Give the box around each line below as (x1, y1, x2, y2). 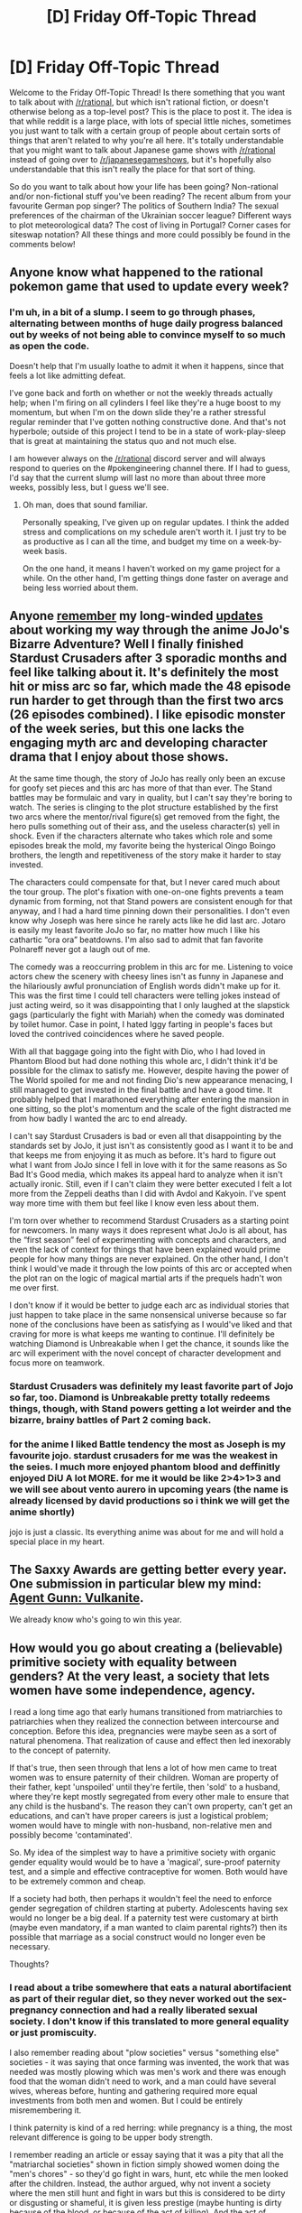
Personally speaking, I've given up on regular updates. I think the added (22, 516, 289, 527)
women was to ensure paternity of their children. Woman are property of (9, 1772, 279, 1783)
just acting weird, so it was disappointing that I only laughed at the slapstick (9, 1000, 290, 1011)
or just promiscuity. (9, 2026, 97, 2039)
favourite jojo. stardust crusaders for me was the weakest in (9, 1449, 279, 1462)
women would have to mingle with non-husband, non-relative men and (9, 1820, 272, 1831)
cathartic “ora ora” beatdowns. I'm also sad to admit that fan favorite (9, 934, 264, 945)
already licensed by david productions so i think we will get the (9, 1495, 290, 1507)
